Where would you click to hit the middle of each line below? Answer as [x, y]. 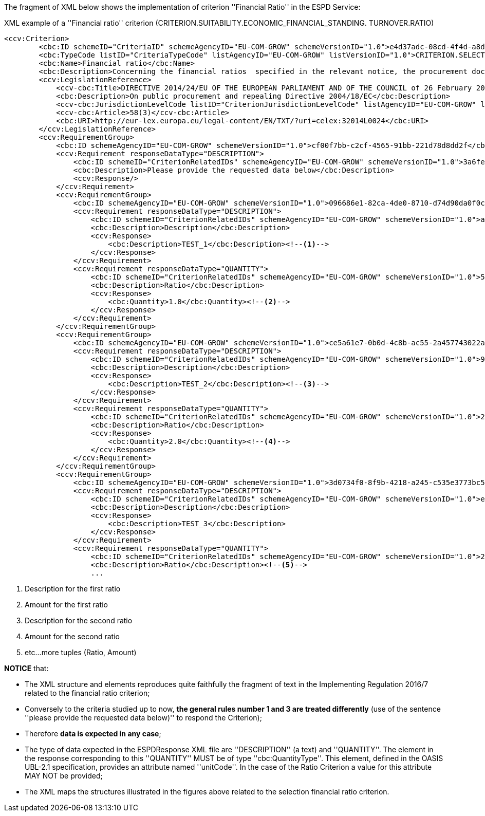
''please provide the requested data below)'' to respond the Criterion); [143, 718]
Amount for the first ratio [66, 605]
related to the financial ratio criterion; [87, 693]
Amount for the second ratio [72, 636]
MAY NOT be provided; [64, 776]
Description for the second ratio [79, 620]
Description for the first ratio [73, 589]
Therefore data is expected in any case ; [93, 734]
